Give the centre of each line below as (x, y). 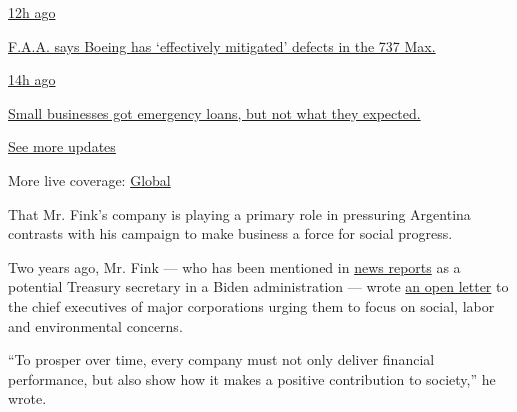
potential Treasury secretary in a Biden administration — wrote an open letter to (258, 286)
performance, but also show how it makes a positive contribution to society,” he (252, 378)
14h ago (32, 79)
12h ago (32, 12)
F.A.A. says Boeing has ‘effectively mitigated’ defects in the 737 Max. (222, 45)
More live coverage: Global (89, 179)
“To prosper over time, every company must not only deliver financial (221, 359)
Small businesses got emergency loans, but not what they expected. (214, 112)
